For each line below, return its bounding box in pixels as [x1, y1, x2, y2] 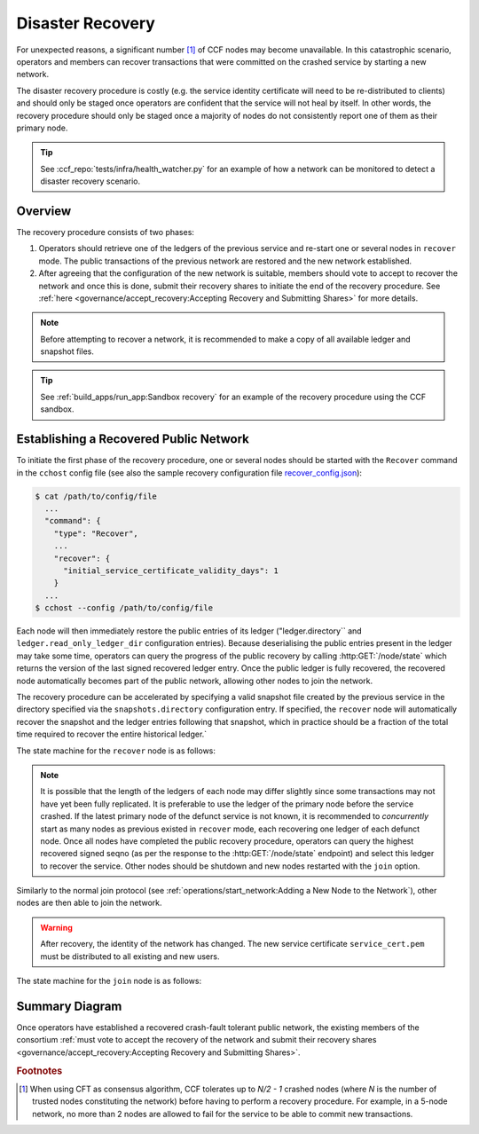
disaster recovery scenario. [40, 176, 141, 186]
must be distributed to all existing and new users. [40, 950, 220, 962]
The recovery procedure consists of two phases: [16, 226, 195, 237]
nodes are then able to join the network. [16, 897, 163, 909]
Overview [16, 203, 72, 218]
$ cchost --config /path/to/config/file [35, 603, 213, 613]
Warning [40, 922, 73, 933]
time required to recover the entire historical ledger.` [16, 728, 208, 740]
